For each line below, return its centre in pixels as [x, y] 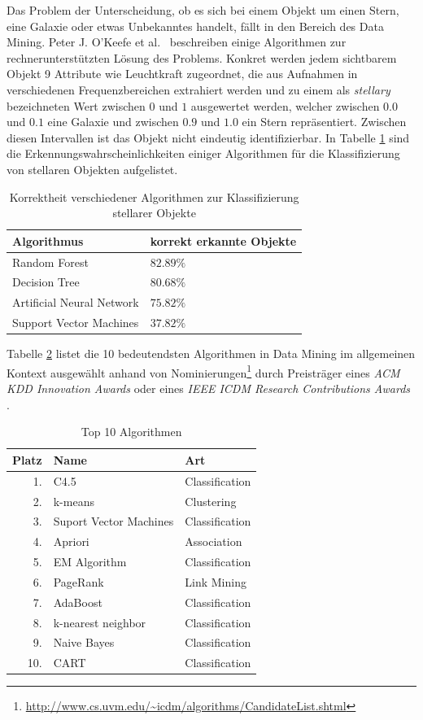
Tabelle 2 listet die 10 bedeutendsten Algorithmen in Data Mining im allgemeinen [211, 353]
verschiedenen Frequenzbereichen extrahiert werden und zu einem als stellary [198, 89]
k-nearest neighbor [100, 622]
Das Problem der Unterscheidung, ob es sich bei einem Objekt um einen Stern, [203, 10]
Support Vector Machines [76, 323]
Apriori [71, 541]
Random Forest [50, 262]
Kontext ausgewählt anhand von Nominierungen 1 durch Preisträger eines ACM [203, 371]
